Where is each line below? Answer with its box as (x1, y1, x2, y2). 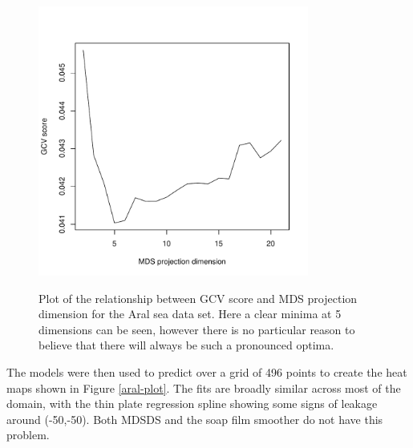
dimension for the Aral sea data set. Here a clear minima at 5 (38, 305, 342, 322)
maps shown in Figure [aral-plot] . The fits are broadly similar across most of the (6, 379, 401, 396)
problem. (6, 426, 50, 443)
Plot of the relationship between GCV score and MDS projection (38, 289, 358, 306)
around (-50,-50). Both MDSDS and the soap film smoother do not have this (6, 410, 383, 427)
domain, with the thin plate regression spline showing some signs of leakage (6, 395, 378, 412)
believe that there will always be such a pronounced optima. (38, 337, 334, 353)
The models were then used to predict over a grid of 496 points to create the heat (6, 363, 407, 380)
